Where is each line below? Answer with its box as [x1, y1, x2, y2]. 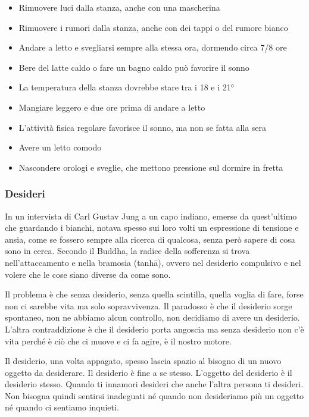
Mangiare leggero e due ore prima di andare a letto [18, 101, 205, 113]
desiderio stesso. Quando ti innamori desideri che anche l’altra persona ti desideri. [5, 378, 304, 390]
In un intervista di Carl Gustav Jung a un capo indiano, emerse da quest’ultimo [5, 209, 297, 222]
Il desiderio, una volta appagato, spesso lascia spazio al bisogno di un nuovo [5, 355, 282, 367]
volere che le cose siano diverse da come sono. [5, 268, 171, 280]
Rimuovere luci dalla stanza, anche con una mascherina [18, 1, 220, 13]
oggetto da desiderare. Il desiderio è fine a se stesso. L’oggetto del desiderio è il [5, 366, 292, 378]
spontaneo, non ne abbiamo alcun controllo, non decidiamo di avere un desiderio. [5, 311, 300, 324]
